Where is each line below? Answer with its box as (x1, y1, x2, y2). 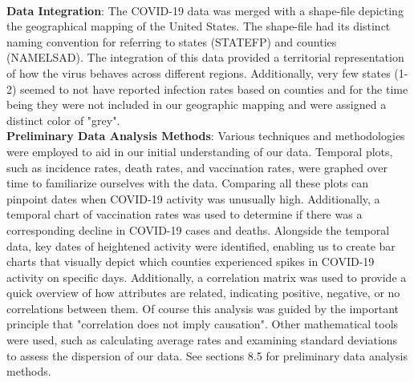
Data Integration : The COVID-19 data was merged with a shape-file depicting (6, 2, 404, 18)
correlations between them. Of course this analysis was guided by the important (6, 300, 400, 316)
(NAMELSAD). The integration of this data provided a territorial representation (6, 49, 404, 66)
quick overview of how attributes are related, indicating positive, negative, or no (6, 284, 400, 301)
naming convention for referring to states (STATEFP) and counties (6, 33, 337, 50)
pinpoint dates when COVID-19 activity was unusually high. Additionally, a (6, 190, 380, 207)
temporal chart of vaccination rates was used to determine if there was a (6, 206, 363, 223)
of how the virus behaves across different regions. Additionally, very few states (6, 64, 391, 81)
